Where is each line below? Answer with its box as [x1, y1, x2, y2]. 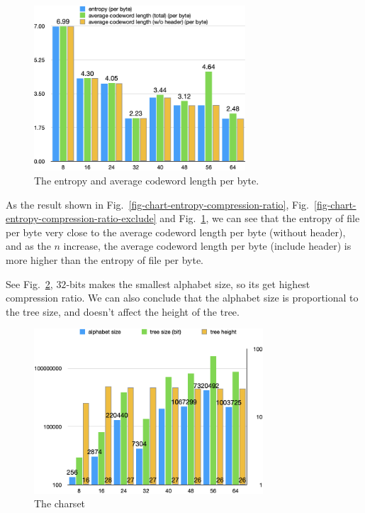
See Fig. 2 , [6, 276, 53, 291]
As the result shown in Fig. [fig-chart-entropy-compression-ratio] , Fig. [6, 197, 309, 211]
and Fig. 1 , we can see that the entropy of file [159, 211, 360, 226]
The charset [34, 496, 86, 511]
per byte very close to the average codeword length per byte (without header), [6, 224, 346, 239]
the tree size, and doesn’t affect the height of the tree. [6, 304, 240, 319]
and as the [6, 238, 51, 253]
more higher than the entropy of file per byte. [6, 253, 204, 267]
